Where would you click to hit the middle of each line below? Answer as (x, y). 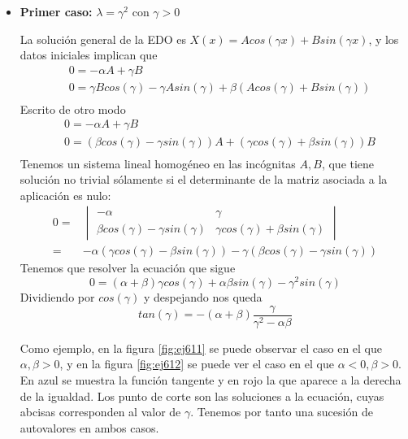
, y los (384, 39)
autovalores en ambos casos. (89, 427)
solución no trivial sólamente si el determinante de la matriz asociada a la (204, 179)
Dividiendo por (57, 297)
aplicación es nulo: (65, 195)
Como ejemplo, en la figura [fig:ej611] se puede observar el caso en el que (201, 348)
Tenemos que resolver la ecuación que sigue (128, 268)
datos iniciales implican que (89, 55)
